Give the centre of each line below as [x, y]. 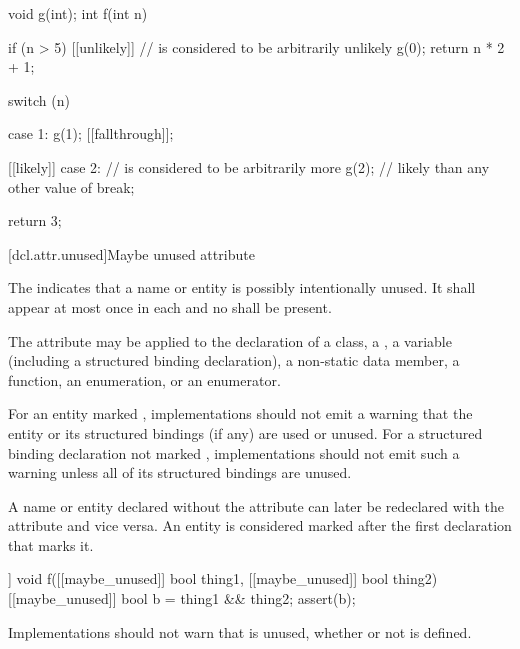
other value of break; [71, 186]
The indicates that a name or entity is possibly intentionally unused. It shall [242, 287]
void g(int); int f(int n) [78, 13]
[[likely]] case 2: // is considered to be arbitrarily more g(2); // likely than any [249, 166]
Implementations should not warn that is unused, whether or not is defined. [240, 631]
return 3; [35, 220]
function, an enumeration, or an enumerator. [144, 379]
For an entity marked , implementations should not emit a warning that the [240, 413]
